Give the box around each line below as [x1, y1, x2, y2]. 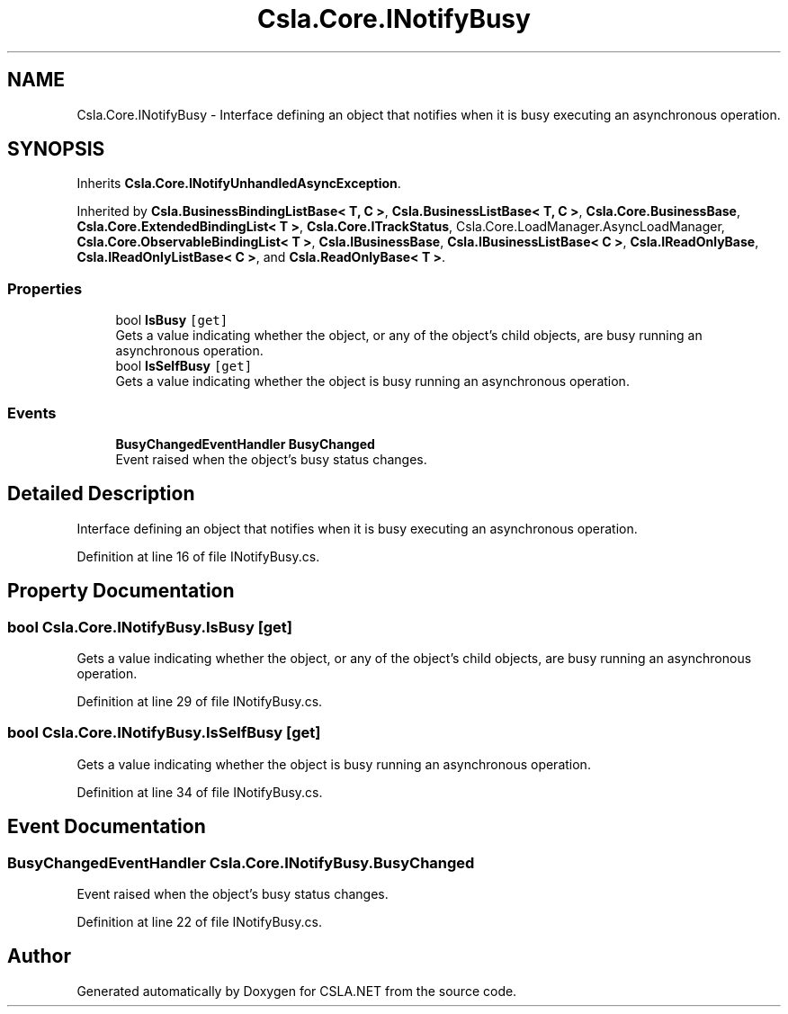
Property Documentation [7, 579, 235, 603]
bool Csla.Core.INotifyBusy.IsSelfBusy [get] [7, 723, 321, 742]
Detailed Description [7, 482, 195, 506]
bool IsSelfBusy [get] [115, 358, 253, 374]
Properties [7, 279, 83, 298]
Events [7, 403, 57, 422]
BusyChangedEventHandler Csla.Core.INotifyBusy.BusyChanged [7, 853, 475, 872]
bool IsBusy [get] [115, 312, 228, 328]
